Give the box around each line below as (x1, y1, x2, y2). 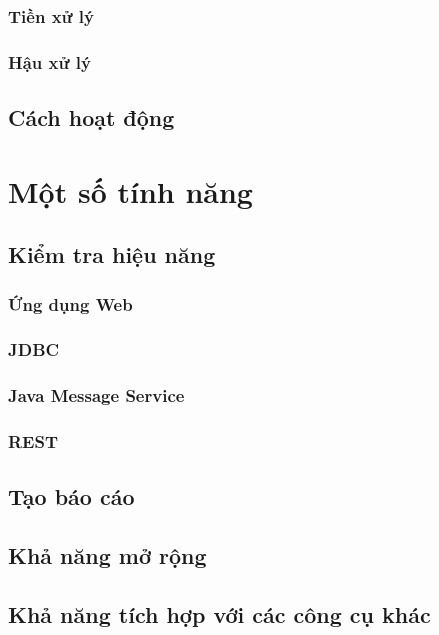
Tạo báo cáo (8, 481, 135, 512)
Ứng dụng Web (8, 291, 133, 316)
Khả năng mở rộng (8, 540, 207, 571)
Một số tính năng (8, 170, 253, 211)
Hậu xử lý (8, 49, 91, 74)
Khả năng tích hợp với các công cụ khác (8, 598, 431, 629)
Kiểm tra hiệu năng (8, 239, 216, 270)
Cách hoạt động (8, 102, 175, 133)
